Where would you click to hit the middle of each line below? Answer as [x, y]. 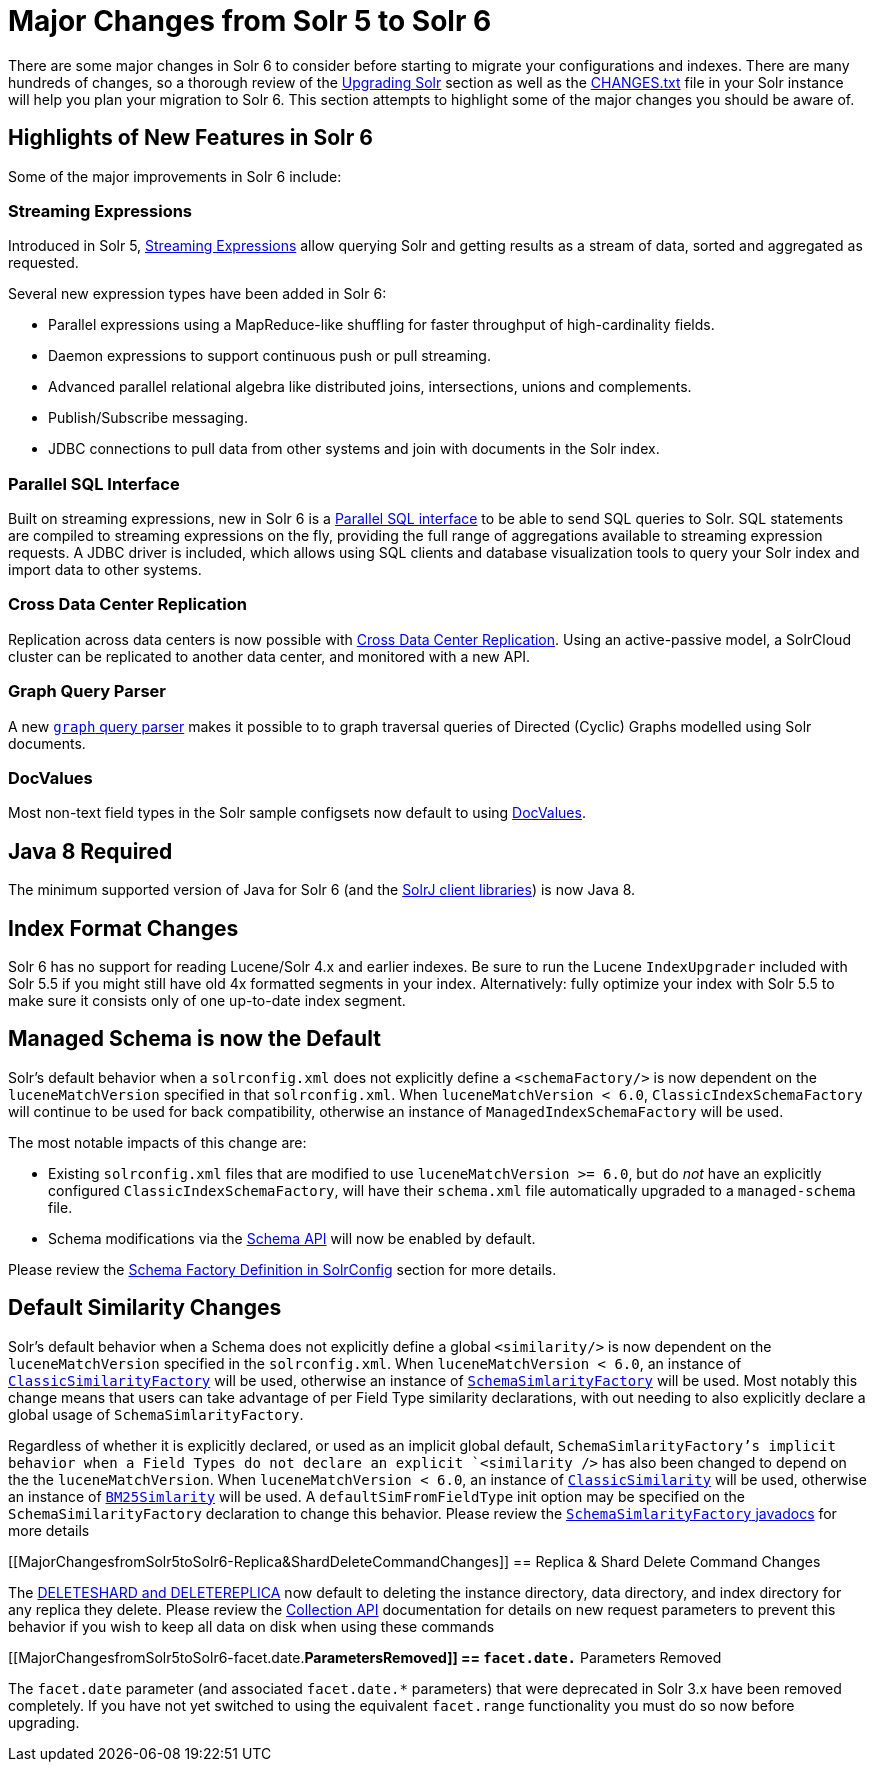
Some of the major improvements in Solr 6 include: [175, 176]
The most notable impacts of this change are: [157, 1142]
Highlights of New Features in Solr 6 [190, 138]
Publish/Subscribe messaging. [148, 418]
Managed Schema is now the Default [194, 1039]
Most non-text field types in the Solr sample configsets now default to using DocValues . [297, 813]
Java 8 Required [90, 851]
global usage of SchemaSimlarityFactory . [156, 1414]
